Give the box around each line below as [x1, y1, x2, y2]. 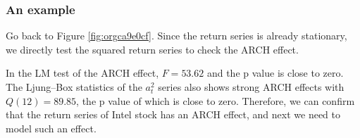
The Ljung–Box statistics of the [6, 80, 142, 94]
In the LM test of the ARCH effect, [6, 65, 159, 80]
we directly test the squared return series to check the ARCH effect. [6, 42, 299, 56]
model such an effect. [6, 120, 97, 135]
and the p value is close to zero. [206, 65, 344, 80]
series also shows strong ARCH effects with [158, 80, 345, 94]
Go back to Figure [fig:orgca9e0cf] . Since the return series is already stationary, [6, 28, 347, 43]
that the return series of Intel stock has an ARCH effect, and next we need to [6, 107, 340, 122]
